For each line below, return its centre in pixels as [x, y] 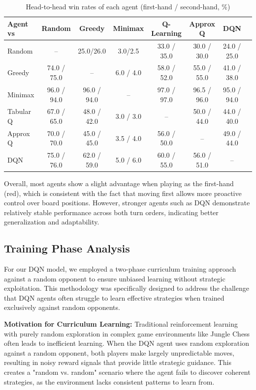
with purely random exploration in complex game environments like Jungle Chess [127, 333]
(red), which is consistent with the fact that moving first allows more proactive [123, 193]
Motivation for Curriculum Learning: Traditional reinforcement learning [121, 324]
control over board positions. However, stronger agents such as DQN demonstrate [127, 203]
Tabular [19, 111]
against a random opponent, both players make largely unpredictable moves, [119, 352]
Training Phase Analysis [67, 248]
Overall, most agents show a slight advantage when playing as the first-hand [119, 183]
